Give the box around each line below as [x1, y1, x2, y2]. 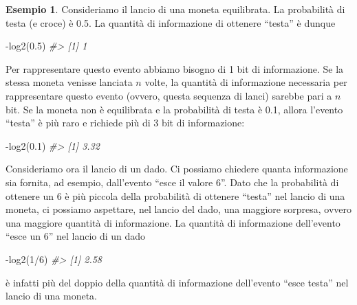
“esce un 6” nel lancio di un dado [6, 229, 146, 243]
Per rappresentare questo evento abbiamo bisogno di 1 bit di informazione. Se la [6, 61, 344, 76]
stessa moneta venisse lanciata [6, 75, 133, 89]
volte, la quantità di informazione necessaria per [144, 75, 347, 89]
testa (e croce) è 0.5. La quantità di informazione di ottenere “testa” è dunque [6, 15, 336, 30]
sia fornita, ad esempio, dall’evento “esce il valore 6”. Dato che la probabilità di [6, 174, 339, 189]
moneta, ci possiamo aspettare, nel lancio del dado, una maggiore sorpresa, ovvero [6, 202, 352, 216]
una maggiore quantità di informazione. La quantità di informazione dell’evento [6, 215, 340, 229]
